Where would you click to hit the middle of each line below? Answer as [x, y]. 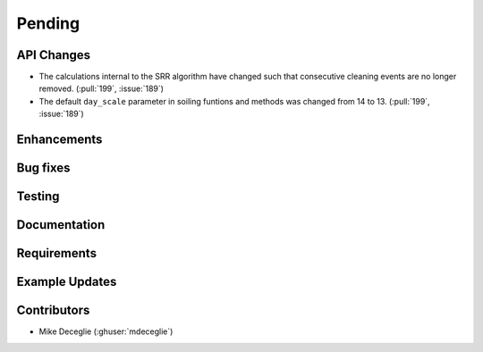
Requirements [57, 253]
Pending [48, 23]
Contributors [53, 310]
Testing [38, 197]
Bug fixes [43, 168]
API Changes [54, 55]
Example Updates [67, 282]
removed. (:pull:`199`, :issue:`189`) [102, 88]
